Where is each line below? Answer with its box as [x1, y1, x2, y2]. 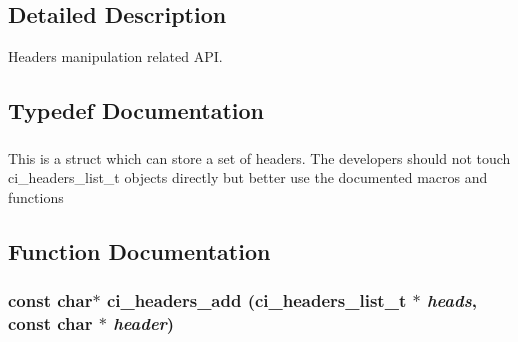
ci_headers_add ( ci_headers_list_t [106, 287, 407, 312]
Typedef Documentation [8, 95, 264, 126]
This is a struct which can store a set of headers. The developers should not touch [8, 147, 511, 168]
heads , [426, 287, 477, 312]
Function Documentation [8, 235, 271, 266]
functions [8, 186, 64, 207]
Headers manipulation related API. [8, 46, 223, 67]
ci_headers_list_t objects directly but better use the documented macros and [8, 167, 488, 188]
